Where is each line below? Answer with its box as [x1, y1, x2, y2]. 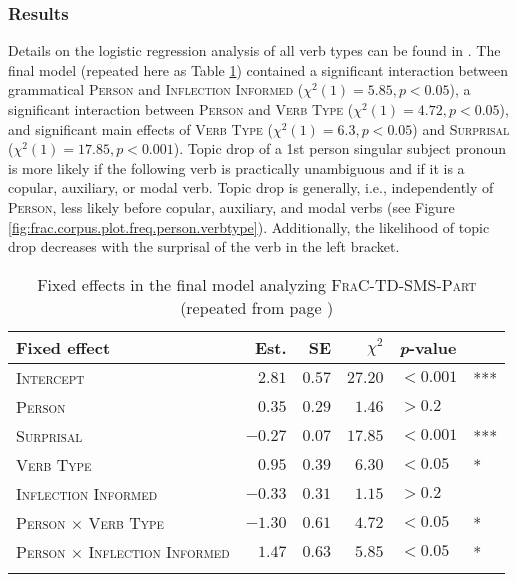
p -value [399, 335, 457, 359]
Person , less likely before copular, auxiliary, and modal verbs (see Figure [8, 196, 455, 217]
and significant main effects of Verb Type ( [8, 118, 273, 139]
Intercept [16, 365, 85, 389]
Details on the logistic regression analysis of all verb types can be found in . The [8, 40, 501, 61]
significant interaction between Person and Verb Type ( [8, 99, 354, 119]
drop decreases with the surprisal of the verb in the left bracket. [8, 236, 400, 257]
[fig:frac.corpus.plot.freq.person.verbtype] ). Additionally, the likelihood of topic [8, 216, 490, 237]
